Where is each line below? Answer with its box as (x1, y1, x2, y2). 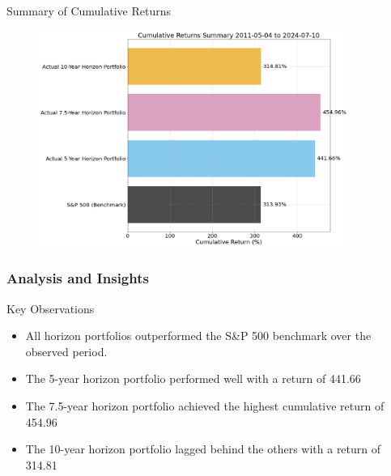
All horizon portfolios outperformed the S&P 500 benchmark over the (25, 327, 372, 344)
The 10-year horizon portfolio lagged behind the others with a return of (25, 440, 381, 457)
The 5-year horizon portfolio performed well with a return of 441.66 (25, 370, 361, 387)
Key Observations (6, 300, 95, 317)
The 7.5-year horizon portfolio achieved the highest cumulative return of (25, 397, 385, 414)
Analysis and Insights (6, 268, 149, 288)
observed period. (25, 342, 108, 359)
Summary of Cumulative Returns (6, 2, 171, 19)
